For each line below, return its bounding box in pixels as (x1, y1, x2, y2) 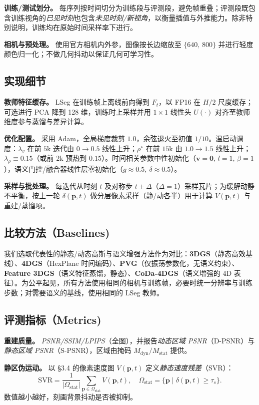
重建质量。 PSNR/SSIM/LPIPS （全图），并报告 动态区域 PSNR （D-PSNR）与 (4, 335, 255, 345)
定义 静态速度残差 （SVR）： (145, 362, 233, 372)
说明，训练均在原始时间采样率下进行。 (10, 22, 137, 33)
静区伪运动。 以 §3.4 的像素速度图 (4, 362, 114, 372)
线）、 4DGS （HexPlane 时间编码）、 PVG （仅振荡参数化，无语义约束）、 (4, 258, 239, 268)
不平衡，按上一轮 (4, 190, 60, 201)
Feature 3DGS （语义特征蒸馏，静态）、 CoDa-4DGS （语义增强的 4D (4, 267, 232, 278)
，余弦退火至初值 (136, 133, 192, 143)
